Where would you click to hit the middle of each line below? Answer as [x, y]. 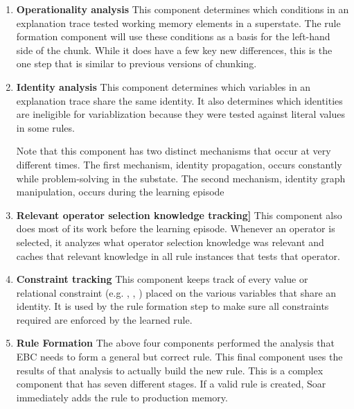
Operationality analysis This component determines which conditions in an [183, 9]
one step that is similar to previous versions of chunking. [136, 63]
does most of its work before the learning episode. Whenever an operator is [176, 228]
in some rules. [45, 127]
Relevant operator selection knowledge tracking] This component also [179, 215]
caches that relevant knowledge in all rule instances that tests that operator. [178, 255]
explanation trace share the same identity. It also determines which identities [179, 100]
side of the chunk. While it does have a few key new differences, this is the [174, 50]
